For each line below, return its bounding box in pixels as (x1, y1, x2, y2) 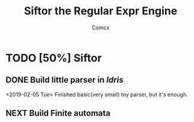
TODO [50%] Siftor (5, 51, 102, 65)
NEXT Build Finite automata (5, 108, 111, 118)
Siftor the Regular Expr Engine (23, 4, 178, 18)
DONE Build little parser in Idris (5, 75, 124, 85)
